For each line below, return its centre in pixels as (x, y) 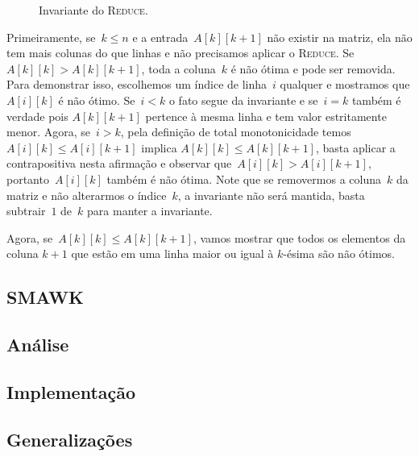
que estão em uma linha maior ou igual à (172, 253)
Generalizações (70, 439)
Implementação (71, 391)
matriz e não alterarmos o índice (87, 195)
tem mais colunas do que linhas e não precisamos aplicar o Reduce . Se (180, 53)
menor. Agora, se (48, 132)
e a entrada (160, 37)
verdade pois (37, 116)
